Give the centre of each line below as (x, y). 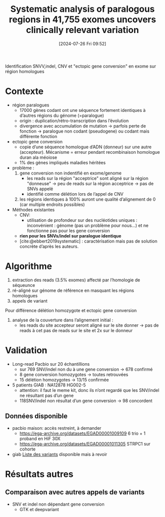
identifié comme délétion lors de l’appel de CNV (75, 194)
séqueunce (24, 285)
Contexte (24, 91)
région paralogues (31, 105)
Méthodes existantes (33, 209)
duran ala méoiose (38, 157)
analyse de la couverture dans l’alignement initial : (63, 320)
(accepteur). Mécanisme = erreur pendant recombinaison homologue (90, 152)
